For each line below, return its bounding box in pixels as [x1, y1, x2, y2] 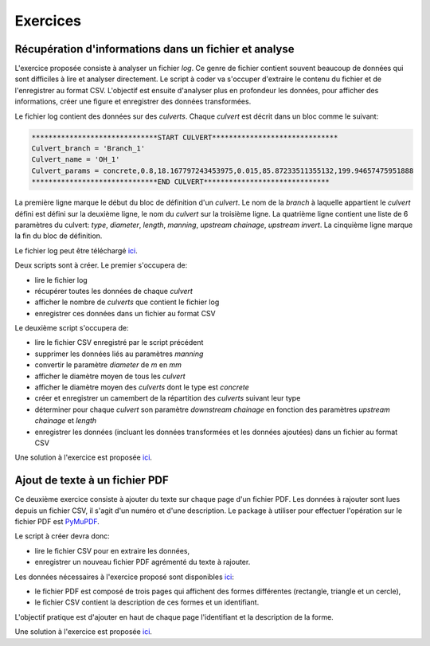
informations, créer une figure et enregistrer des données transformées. [14, 96, 252, 107]
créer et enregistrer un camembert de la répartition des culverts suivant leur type [34, 393, 301, 403]
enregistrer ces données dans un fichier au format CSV [34, 308, 217, 318]
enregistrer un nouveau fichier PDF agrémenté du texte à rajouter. [34, 558, 251, 567]
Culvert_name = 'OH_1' [31, 155, 120, 164]
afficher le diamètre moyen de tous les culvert [34, 371, 186, 381]
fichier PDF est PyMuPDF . [14, 517, 100, 527]
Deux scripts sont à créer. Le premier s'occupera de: [14, 260, 188, 270]
